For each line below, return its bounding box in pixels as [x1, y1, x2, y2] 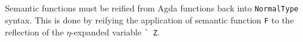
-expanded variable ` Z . [70, 25, 160, 38]
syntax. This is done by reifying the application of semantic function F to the [5, 14, 294, 26]
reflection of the [5, 25, 64, 38]
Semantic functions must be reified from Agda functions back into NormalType [5, 2, 299, 14]
